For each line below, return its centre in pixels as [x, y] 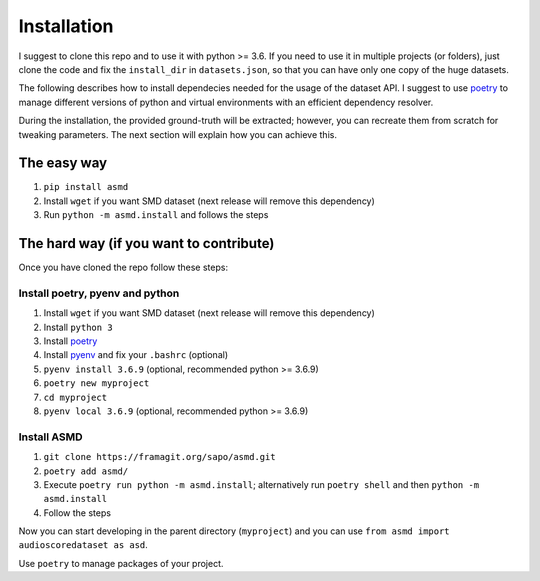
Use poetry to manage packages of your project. [121, 563]
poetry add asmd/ [86, 471]
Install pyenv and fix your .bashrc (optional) [136, 355]
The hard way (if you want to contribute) [146, 243]
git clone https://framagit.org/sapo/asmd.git [159, 457]
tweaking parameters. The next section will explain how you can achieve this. [177, 134]
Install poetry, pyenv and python [99, 293]
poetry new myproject [96, 383]
